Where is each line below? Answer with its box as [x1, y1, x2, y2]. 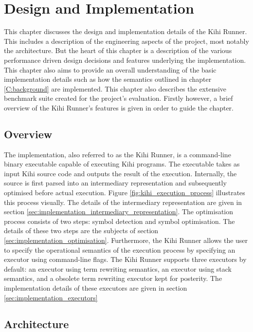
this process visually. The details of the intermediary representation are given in [4, 197, 242, 207]
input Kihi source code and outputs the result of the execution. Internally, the [4, 168, 237, 178]
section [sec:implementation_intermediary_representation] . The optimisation [4, 206, 234, 217]
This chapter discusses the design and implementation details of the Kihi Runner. [4, 26, 247, 37]
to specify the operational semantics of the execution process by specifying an [4, 244, 235, 255]
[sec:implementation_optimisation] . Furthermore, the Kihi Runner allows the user [4, 235, 248, 245]
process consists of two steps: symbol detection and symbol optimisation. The [4, 216, 235, 226]
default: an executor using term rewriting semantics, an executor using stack [4, 263, 232, 274]
